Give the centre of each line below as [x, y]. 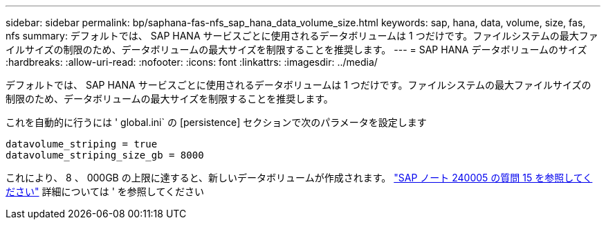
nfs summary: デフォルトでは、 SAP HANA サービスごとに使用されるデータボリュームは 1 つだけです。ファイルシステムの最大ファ [302, 36]
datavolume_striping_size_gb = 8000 [105, 155]
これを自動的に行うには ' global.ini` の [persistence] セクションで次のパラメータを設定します [216, 122]
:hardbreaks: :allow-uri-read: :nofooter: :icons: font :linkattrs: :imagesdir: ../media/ [192, 62]
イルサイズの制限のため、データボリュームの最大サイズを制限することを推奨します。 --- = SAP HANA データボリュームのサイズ [296, 49]
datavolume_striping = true [82, 144]
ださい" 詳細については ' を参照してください [105, 191]
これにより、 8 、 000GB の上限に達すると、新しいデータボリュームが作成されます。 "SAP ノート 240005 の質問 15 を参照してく [299, 178]
